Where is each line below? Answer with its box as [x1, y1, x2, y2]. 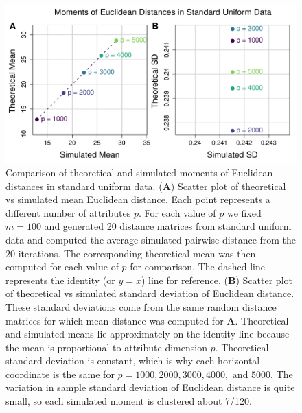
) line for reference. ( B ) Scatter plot [141, 272, 292, 287]
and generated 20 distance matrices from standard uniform [44, 219, 292, 233]
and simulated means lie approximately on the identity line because [5, 327, 290, 341]
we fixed [226, 205, 262, 220]
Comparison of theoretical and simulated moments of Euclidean [5, 165, 273, 179]
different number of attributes [5, 205, 131, 220]
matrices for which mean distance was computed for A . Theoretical [5, 313, 289, 327]
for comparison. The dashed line [130, 259, 265, 274]
